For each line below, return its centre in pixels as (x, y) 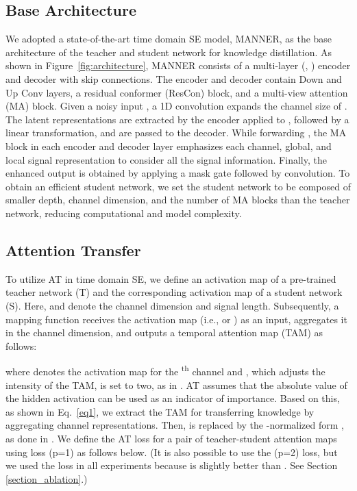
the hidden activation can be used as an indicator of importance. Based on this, (173, 398)
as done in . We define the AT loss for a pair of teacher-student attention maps (171, 438)
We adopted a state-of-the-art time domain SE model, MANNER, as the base (169, 39)
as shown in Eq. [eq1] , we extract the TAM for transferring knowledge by (160, 411)
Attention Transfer (73, 250)
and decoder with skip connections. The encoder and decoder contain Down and (174, 78)
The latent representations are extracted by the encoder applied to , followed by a (177, 119)
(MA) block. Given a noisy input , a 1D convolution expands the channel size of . (176, 106)
